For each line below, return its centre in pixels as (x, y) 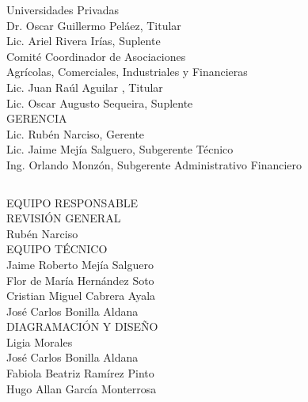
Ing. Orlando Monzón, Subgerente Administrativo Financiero (154, 164)
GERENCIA (37, 118)
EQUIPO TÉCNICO (57, 249)
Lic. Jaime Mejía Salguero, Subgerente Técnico (120, 149)
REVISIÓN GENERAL (64, 218)
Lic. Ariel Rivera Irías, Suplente (84, 41)
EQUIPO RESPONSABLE (72, 202)
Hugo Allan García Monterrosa (82, 388)
